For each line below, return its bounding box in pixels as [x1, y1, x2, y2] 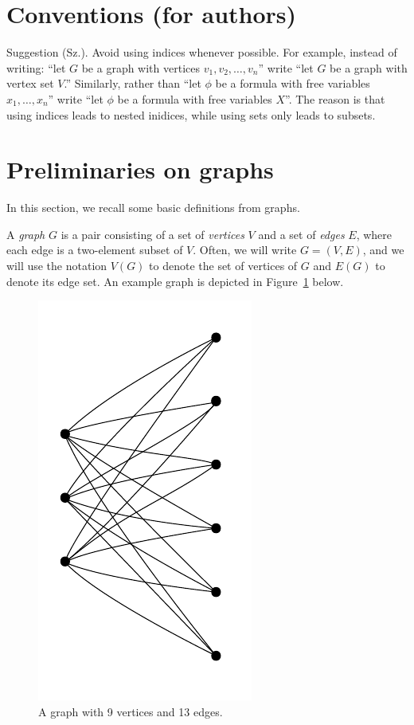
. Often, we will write [193, 241, 297, 258]
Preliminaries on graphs [6, 153, 274, 186]
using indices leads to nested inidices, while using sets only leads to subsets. [6, 106, 376, 123]
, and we [362, 241, 404, 258]
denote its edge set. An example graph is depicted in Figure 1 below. [6, 272, 344, 289]
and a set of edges [258, 225, 345, 242]
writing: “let [6, 59, 66, 76]
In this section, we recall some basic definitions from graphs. [6, 199, 300, 216]
